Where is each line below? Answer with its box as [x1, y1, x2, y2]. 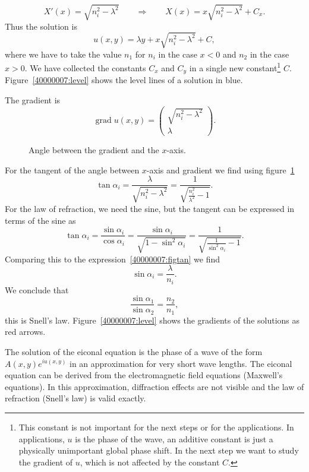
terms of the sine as [5, 214, 76, 226]
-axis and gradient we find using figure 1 [146, 163, 295, 176]
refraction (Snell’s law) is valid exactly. [5, 392, 146, 404]
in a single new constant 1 [189, 60, 281, 74]
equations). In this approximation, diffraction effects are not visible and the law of [5, 380, 304, 392]
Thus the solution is [5, 20, 77, 32]
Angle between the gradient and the [29, 144, 159, 156]
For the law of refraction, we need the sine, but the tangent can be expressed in [5, 202, 295, 214]
